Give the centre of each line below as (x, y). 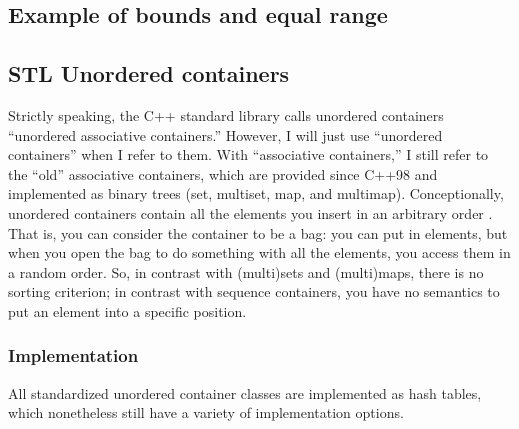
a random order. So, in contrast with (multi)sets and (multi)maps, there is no (246, 271)
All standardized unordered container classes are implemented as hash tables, (245, 392)
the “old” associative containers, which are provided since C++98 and (223, 173)
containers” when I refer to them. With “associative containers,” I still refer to (248, 154)
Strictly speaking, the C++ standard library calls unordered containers (226, 114)
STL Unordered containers (149, 73)
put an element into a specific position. (127, 310)
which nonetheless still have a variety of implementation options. (206, 412)
